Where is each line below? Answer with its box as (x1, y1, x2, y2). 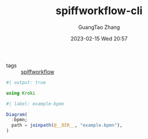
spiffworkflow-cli (55, 4, 143, 18)
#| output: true (6, 80, 46, 85)
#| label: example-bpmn (6, 101, 65, 107)
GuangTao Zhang (78, 24, 120, 31)
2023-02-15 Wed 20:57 (70, 35, 128, 42)
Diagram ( (6, 111, 28, 117)
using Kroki (6, 90, 35, 96)
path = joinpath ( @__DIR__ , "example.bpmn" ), (11, 123, 123, 128)
